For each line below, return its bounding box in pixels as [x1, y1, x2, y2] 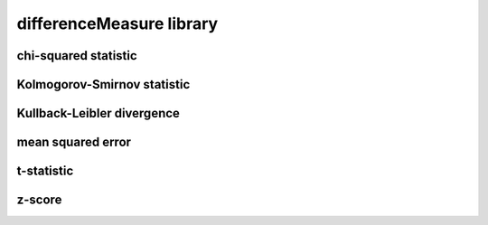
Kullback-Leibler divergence [16, 106, 181, 121]
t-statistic [16, 164, 74, 179]
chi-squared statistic [16, 48, 137, 63]
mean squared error [16, 135, 131, 150]
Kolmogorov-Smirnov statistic [16, 77, 191, 92]
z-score [16, 192, 62, 208]
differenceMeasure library [16, 14, 219, 33]
